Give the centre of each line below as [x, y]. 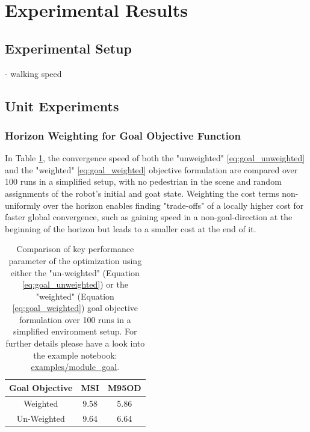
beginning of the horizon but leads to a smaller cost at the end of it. [131, 228]
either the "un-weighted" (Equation [75, 272]
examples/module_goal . [75, 367]
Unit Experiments [62, 106]
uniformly [23, 205]
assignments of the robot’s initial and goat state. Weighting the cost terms [142, 193]
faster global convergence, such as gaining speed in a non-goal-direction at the [149, 217]
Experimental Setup [68, 48]
